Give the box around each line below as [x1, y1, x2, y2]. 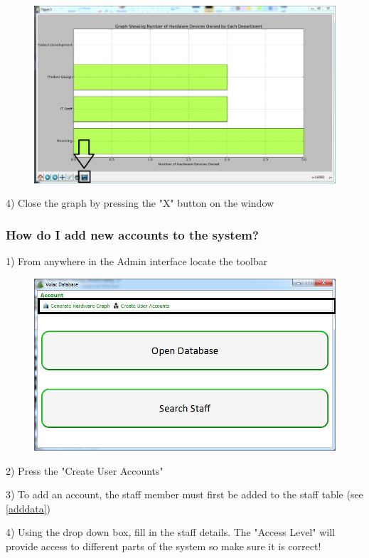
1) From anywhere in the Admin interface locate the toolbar [6, 254, 268, 269]
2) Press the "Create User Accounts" [6, 463, 164, 478]
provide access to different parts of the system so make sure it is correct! [6, 539, 321, 554]
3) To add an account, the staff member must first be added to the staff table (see [6, 487, 363, 502]
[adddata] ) [6, 500, 51, 515]
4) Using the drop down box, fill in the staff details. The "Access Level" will [6, 525, 335, 540]
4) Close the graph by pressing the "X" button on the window [6, 195, 274, 210]
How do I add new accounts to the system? [6, 225, 259, 243]
